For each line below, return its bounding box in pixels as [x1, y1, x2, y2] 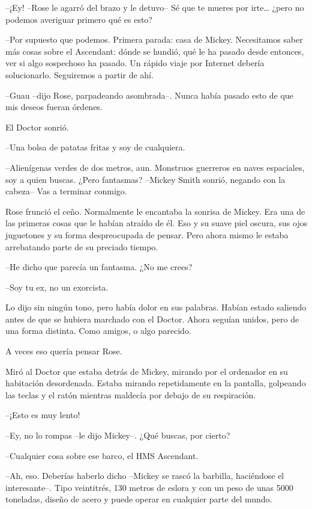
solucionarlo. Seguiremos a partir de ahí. [5, 68, 154, 81]
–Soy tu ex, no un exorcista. [5, 280, 109, 293]
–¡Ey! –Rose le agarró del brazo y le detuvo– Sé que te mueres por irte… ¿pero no [5, 1, 304, 13]
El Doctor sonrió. [5, 120, 69, 133]
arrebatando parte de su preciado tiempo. [5, 240, 158, 253]
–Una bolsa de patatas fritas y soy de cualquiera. [5, 141, 185, 153]
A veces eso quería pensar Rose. [5, 345, 122, 357]
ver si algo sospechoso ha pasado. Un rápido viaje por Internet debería [5, 57, 265, 69]
